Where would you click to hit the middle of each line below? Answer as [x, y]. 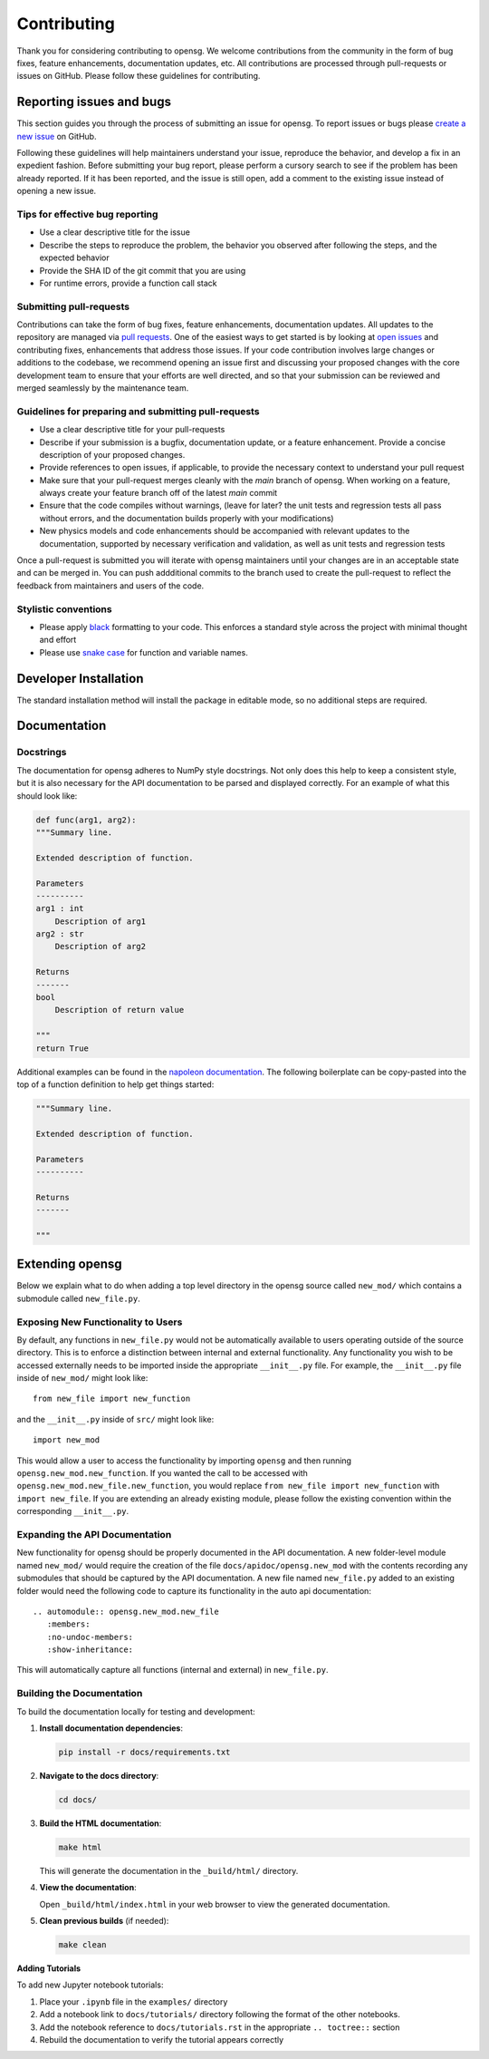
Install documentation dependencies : [111, 1728]
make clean [82, 1945]
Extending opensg [69, 1264]
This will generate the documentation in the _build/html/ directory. [169, 1870]
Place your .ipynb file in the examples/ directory [134, 2001]
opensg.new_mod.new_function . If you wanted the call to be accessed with [162, 1473]
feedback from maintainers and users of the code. [110, 586]
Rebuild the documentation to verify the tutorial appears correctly [162, 2039]
